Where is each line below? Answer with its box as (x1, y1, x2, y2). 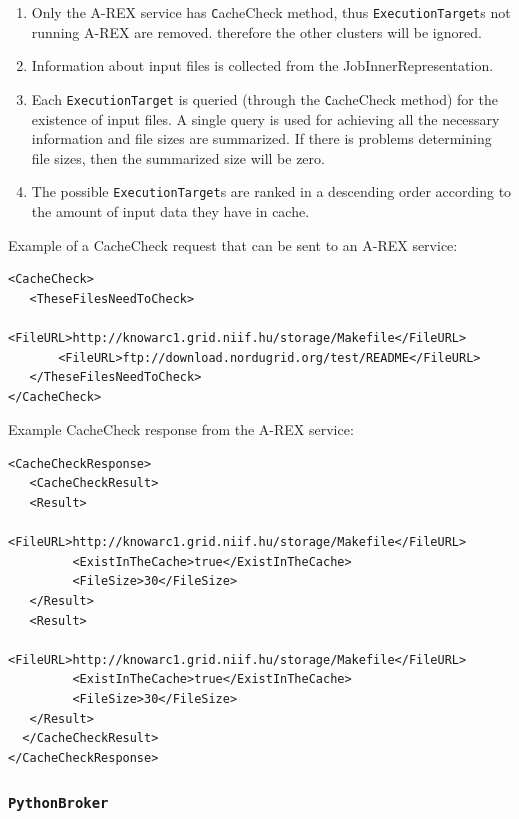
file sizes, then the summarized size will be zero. (31, 147, 325, 168)
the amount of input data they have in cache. (31, 200, 310, 221)
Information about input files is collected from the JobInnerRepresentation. (31, 55, 494, 76)
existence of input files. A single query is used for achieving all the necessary (31, 108, 500, 129)
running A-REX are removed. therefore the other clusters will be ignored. (31, 21, 482, 42)
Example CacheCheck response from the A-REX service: (8, 419, 354, 440)
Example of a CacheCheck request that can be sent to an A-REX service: (8, 234, 458, 255)
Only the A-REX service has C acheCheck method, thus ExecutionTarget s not (31, 2, 511, 22)
